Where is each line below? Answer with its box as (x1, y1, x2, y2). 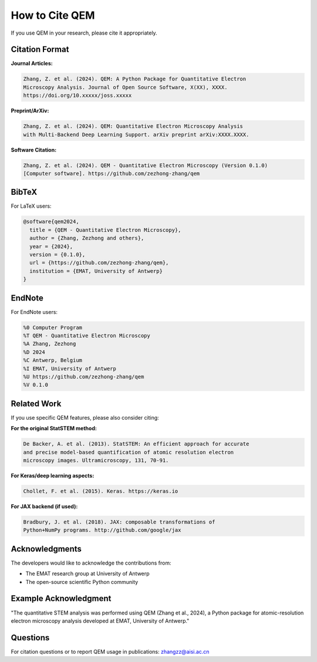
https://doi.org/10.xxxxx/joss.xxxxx (23, 92, 132, 99)
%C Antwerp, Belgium (23, 357, 82, 364)
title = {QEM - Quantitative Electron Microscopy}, (29, 227, 181, 233)
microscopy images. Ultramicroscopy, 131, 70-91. (23, 457, 169, 464)
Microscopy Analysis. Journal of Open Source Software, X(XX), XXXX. (23, 84, 228, 90)
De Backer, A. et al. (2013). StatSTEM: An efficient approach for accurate (23, 441, 249, 447)
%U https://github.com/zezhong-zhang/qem (23, 373, 144, 380)
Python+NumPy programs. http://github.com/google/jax (23, 527, 181, 533)
